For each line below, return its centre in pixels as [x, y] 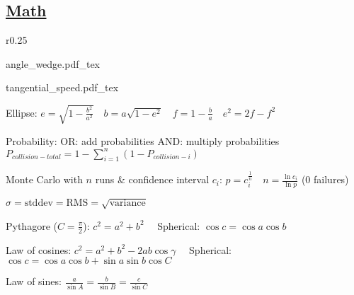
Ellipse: [22, 112]
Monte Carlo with [44, 179]
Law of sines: [34, 281]
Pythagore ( [32, 225]
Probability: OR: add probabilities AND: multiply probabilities [143, 140]
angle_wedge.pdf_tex [53, 63]
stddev [39, 203]
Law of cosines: [39, 249]
